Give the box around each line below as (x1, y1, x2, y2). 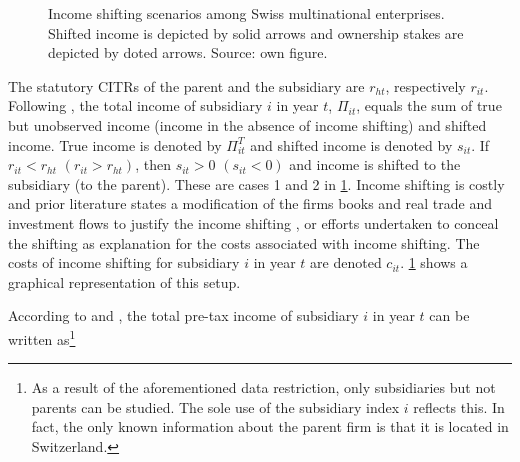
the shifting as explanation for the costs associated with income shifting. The (8, 232, 480, 253)
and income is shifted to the (289, 154, 461, 175)
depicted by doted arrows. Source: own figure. (48, 42, 328, 63)
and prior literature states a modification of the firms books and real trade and (8, 193, 493, 214)
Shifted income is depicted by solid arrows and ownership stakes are (48, 22, 464, 43)
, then (135, 154, 171, 175)
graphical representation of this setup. (8, 271, 241, 292)
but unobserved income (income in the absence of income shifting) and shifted (8, 114, 487, 135)
